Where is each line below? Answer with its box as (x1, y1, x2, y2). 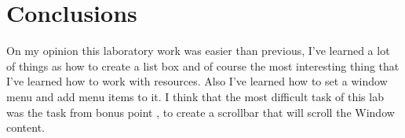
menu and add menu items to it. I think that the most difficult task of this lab (6, 88, 384, 104)
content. (6, 119, 45, 136)
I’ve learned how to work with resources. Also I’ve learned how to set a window (6, 73, 388, 89)
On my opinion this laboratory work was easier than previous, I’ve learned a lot (6, 42, 390, 59)
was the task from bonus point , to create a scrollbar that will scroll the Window (6, 103, 395, 120)
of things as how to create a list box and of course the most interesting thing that (6, 57, 400, 74)
